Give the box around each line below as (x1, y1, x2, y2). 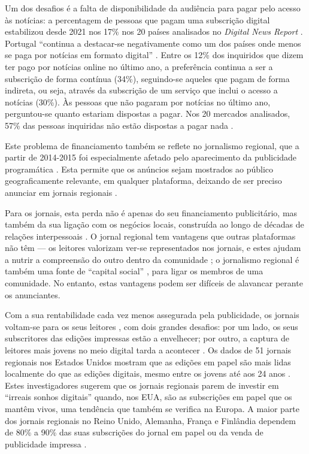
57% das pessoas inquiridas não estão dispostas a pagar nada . (5, 119, 234, 131)
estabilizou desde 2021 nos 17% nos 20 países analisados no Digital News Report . (5, 25, 303, 38)
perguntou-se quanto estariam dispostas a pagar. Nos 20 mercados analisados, (5, 107, 290, 120)
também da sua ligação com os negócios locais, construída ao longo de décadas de (5, 218, 304, 231)
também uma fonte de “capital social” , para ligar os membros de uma (5, 265, 263, 277)
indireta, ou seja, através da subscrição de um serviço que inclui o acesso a (5, 84, 278, 96)
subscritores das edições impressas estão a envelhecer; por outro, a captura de (5, 332, 289, 344)
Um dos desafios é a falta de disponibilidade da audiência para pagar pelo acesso (5, 2, 301, 14)
